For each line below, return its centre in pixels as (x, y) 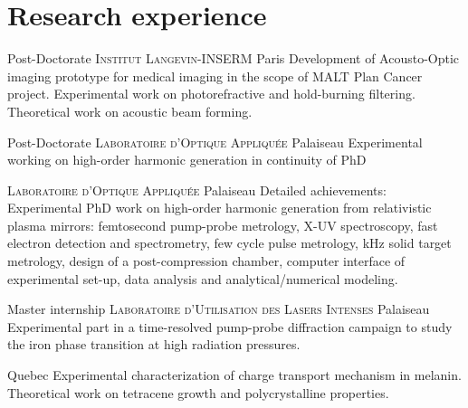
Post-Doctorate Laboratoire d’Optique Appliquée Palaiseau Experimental (215, 142)
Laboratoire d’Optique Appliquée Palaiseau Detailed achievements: (197, 190)
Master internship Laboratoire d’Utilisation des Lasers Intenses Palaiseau (219, 309)
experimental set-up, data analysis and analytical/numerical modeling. (203, 278)
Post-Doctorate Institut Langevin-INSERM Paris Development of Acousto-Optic (234, 58)
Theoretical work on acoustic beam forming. (130, 111)
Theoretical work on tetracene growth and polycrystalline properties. (198, 392)
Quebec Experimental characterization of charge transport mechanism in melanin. (234, 375)
